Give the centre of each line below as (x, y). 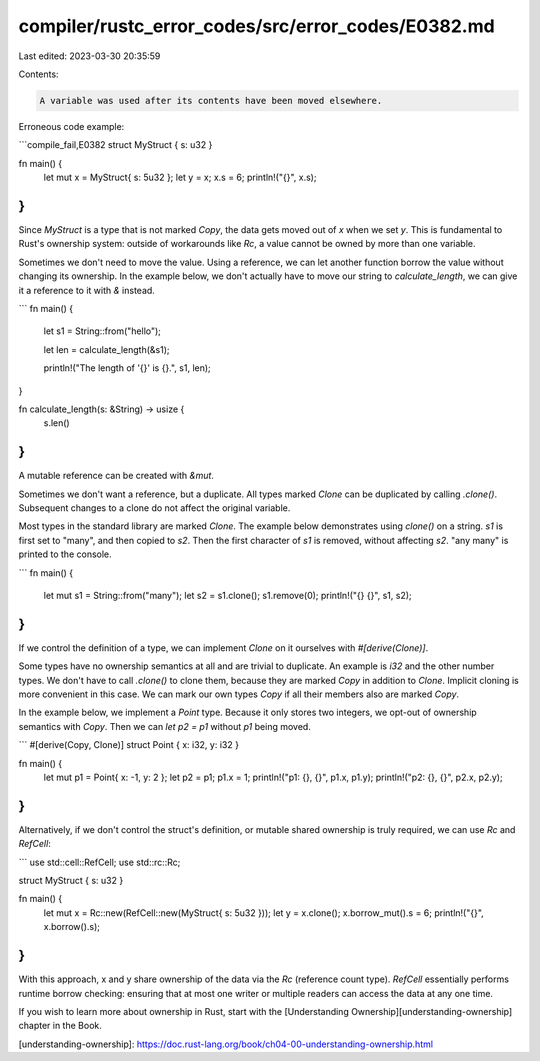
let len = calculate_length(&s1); (106, 349)
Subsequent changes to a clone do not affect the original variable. (154, 507)
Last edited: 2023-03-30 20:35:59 (89, 56)
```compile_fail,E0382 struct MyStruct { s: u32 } (115, 145)
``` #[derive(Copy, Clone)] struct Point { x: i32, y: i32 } (129, 745)
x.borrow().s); (71, 927)
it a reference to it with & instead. (86, 290)
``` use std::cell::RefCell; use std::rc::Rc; (99, 862)
